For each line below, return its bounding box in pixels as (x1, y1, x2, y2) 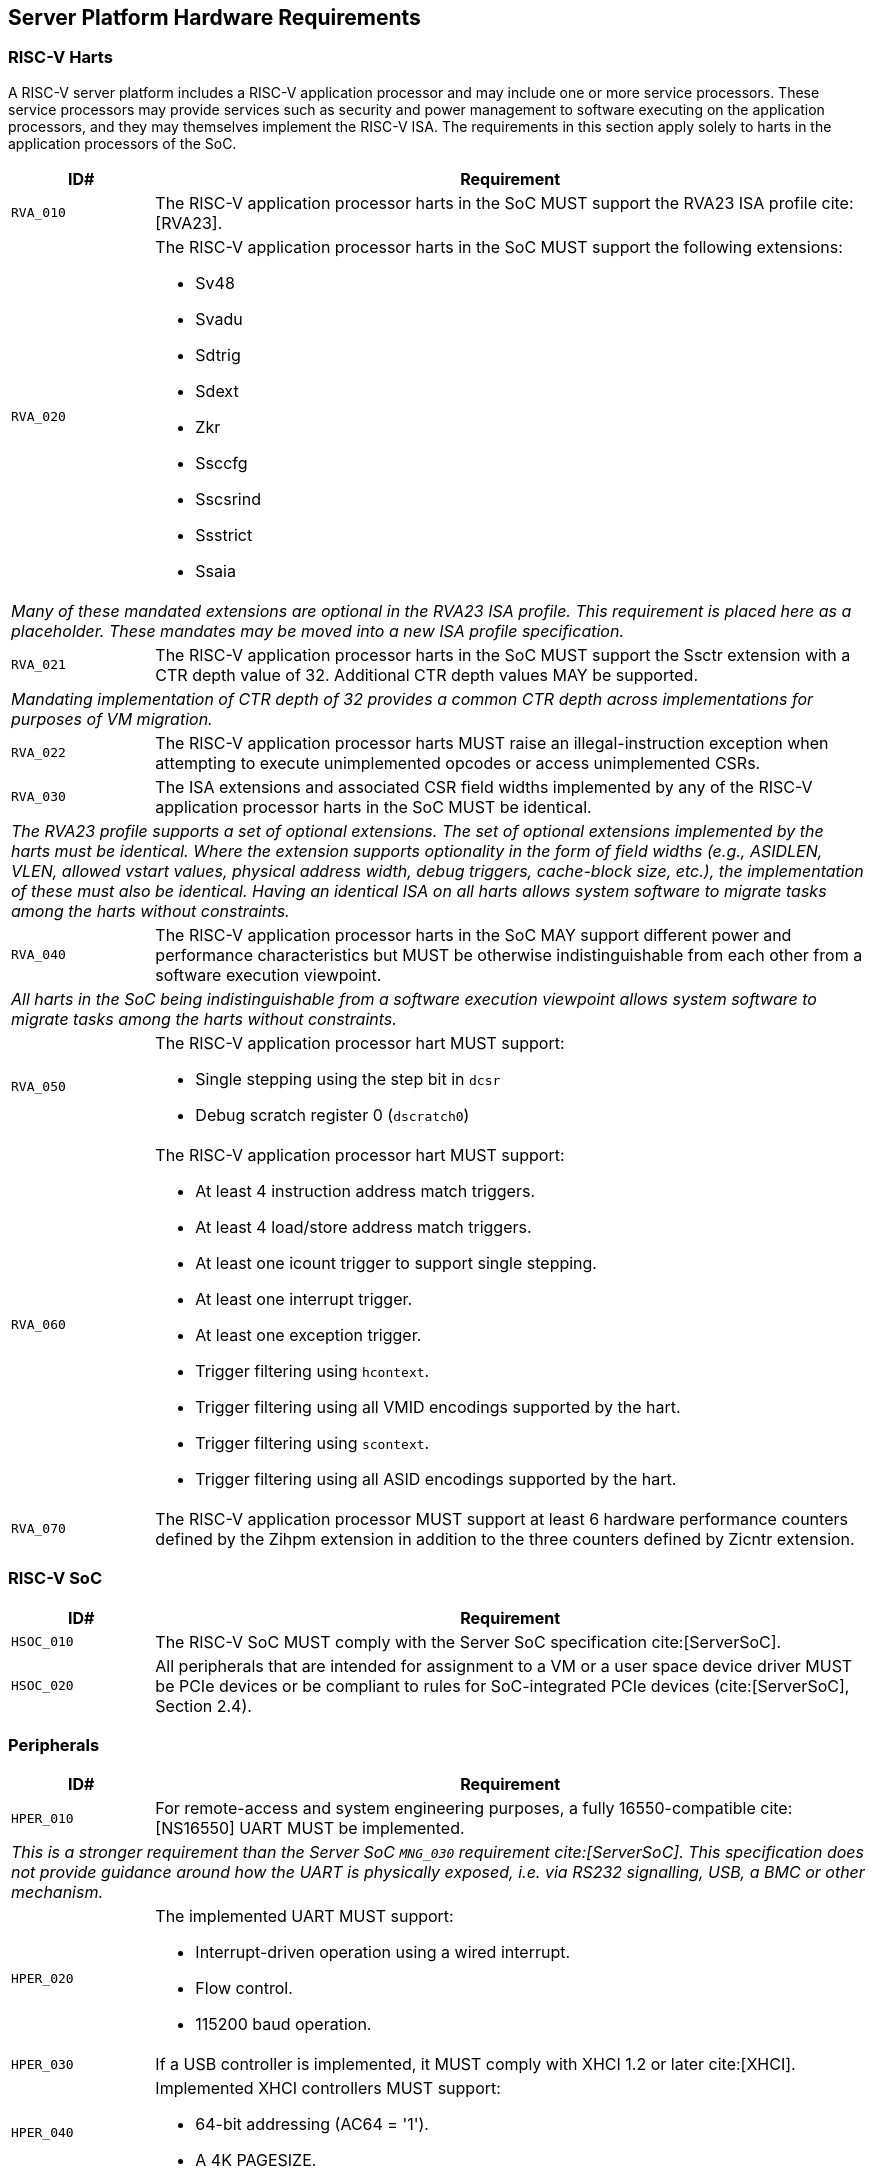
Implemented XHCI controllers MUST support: (155, 2078, 501, 2099)
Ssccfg (195, 452, 248, 473)
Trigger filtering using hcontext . (195, 1360, 430, 1381)
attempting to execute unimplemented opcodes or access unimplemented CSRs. (155, 752, 761, 773)
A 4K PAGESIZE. (195, 2150, 317, 2171)
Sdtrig (195, 344, 241, 365)
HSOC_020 (11, 1678, 74, 1694)
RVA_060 (11, 1317, 66, 1333)
